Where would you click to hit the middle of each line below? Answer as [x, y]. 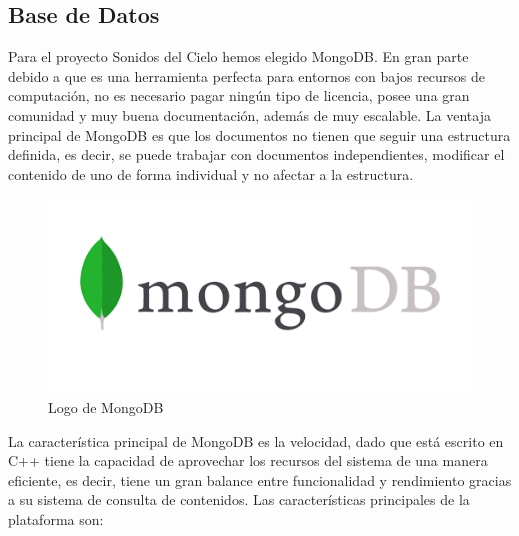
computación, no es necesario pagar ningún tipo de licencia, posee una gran [239, 95]
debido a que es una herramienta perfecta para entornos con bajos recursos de [247, 75]
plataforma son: [56, 518]
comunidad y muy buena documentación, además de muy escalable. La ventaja [249, 114]
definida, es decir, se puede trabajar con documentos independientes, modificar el [256, 154]
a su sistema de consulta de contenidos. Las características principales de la [239, 499]
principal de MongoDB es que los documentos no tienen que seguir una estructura [259, 134]
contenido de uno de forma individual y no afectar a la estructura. [211, 173]
